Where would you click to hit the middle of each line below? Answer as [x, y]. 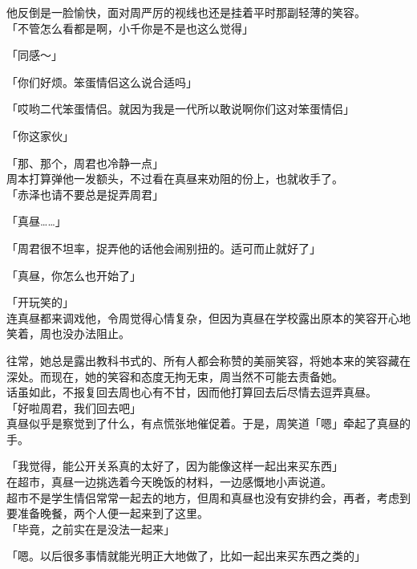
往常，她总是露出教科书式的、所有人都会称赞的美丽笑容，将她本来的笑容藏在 [208, 360]
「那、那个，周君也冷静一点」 [85, 163]
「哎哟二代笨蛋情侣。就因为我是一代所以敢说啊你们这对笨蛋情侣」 [180, 109]
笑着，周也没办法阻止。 [68, 333]
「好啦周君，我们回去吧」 [74, 407]
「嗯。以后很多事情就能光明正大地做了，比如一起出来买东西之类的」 [186, 556]
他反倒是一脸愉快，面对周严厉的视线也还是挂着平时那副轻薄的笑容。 [186, 12]
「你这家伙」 [40, 135]
